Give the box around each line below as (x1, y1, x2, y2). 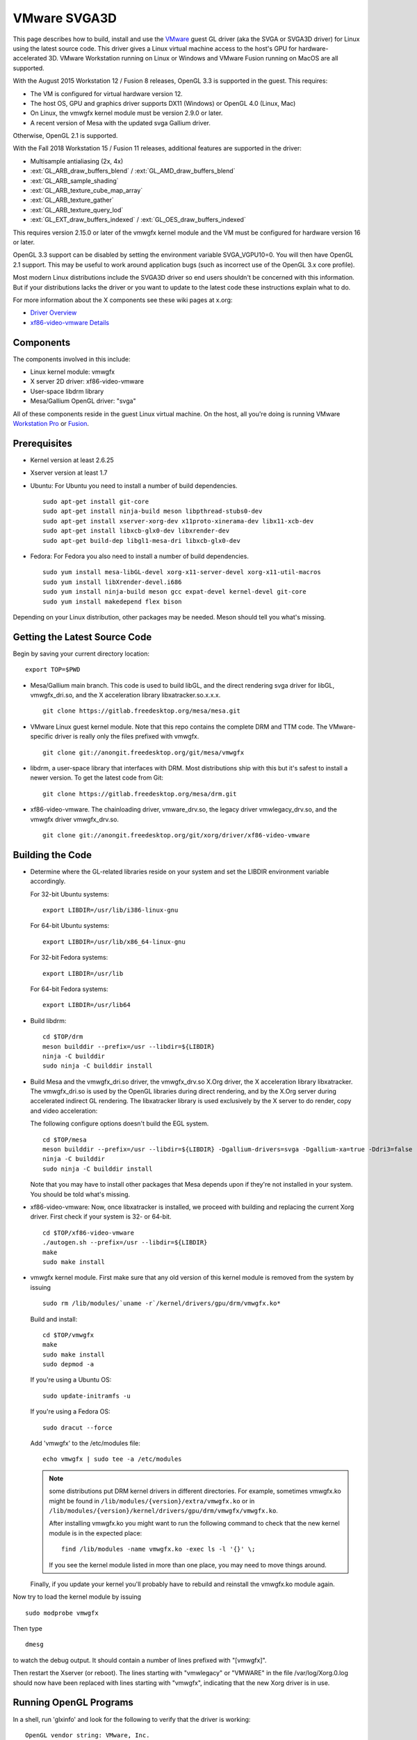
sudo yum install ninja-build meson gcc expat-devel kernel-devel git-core (42, 588, 306, 596)
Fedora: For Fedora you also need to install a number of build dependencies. (30, 552, 250, 560)
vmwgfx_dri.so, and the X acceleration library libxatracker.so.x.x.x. (30, 691, 221, 699)
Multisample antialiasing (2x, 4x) (30, 157, 124, 165)
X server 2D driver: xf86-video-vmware (30, 377, 144, 386)
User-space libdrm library (30, 387, 104, 395)
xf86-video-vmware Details (30, 318, 110, 326)
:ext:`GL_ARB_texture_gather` (30, 196, 114, 205)
